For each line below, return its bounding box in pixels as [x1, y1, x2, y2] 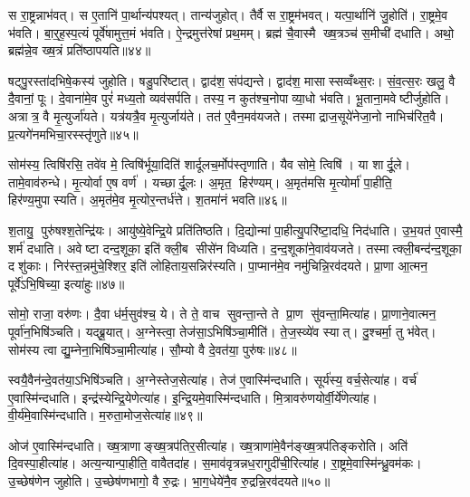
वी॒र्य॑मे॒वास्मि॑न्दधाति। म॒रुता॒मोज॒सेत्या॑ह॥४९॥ [8, 406, 203, 425]
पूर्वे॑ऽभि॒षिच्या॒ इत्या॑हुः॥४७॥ [8, 273, 125, 292]
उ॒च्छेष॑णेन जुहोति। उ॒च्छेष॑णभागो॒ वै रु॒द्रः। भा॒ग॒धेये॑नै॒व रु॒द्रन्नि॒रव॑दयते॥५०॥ [8, 472, 331, 491]
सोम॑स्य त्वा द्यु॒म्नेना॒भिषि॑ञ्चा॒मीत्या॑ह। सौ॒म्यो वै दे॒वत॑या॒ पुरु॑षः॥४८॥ [8, 339, 297, 358]
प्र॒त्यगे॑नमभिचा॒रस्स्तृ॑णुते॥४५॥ [8, 124, 139, 143]
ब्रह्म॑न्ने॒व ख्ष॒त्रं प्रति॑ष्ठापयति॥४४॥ [8, 41, 151, 60]
